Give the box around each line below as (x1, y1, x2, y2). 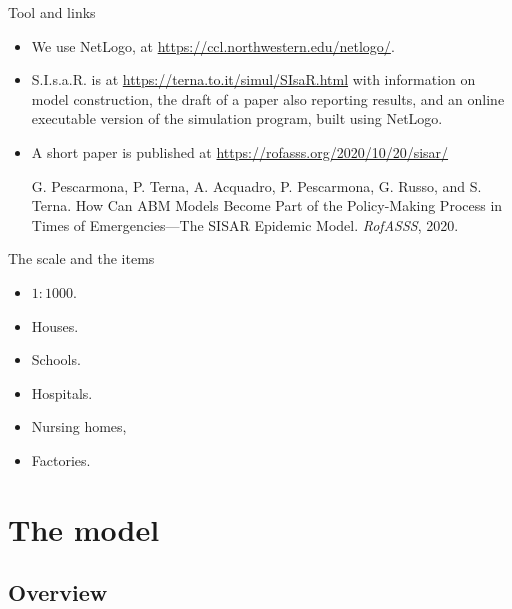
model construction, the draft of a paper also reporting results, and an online (31, 88, 505, 109)
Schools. (31, 349, 81, 370)
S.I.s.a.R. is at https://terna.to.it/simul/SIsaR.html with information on (31, 69, 476, 90)
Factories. (31, 449, 91, 470)
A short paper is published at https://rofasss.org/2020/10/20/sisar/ (31, 141, 449, 162)
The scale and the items (8, 248, 155, 269)
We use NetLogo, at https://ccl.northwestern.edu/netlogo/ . (31, 35, 395, 56)
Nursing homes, (31, 416, 127, 437)
